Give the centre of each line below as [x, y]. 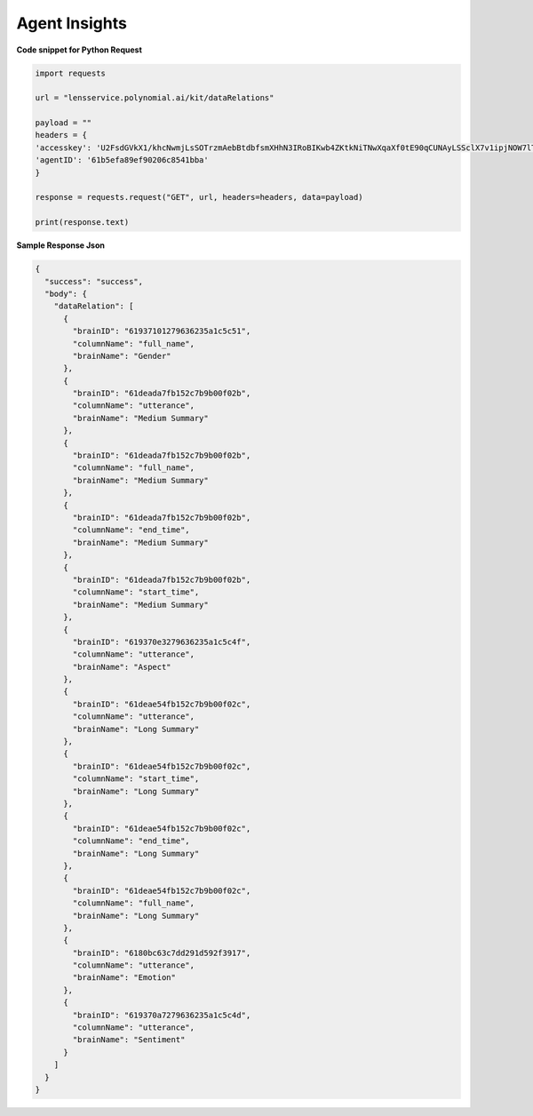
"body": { [66, 294]
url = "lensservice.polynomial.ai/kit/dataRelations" [155, 98]
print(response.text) [82, 223]
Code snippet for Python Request [79, 50]
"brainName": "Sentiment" [129, 1040]
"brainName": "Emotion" [124, 978]
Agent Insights [72, 23]
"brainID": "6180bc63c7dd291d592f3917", [162, 953]
